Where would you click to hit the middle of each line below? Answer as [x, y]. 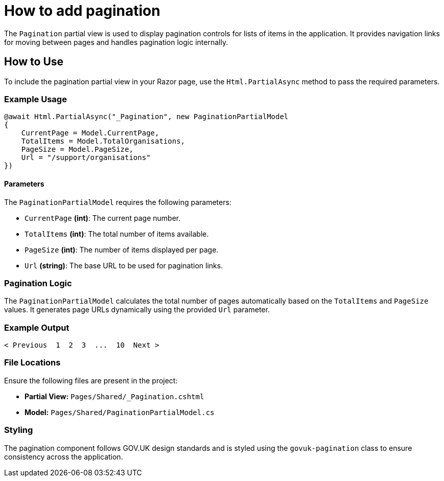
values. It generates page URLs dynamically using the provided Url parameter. [137, 310]
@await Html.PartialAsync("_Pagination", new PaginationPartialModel [146, 117]
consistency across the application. [64, 456]
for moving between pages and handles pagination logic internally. [116, 42]
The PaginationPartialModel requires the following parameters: [118, 202]
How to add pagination [82, 11]
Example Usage [36, 99]
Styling [19, 430]
